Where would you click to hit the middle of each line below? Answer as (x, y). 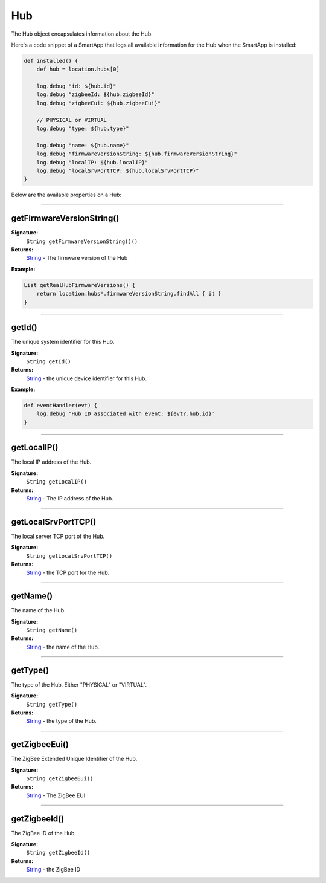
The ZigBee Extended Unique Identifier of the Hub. (74, 759)
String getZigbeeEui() (60, 778)
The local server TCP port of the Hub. (58, 536)
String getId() (49, 361)
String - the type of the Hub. (61, 721)
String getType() (52, 704)
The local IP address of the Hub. (51, 462)
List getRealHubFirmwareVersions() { (80, 285)
